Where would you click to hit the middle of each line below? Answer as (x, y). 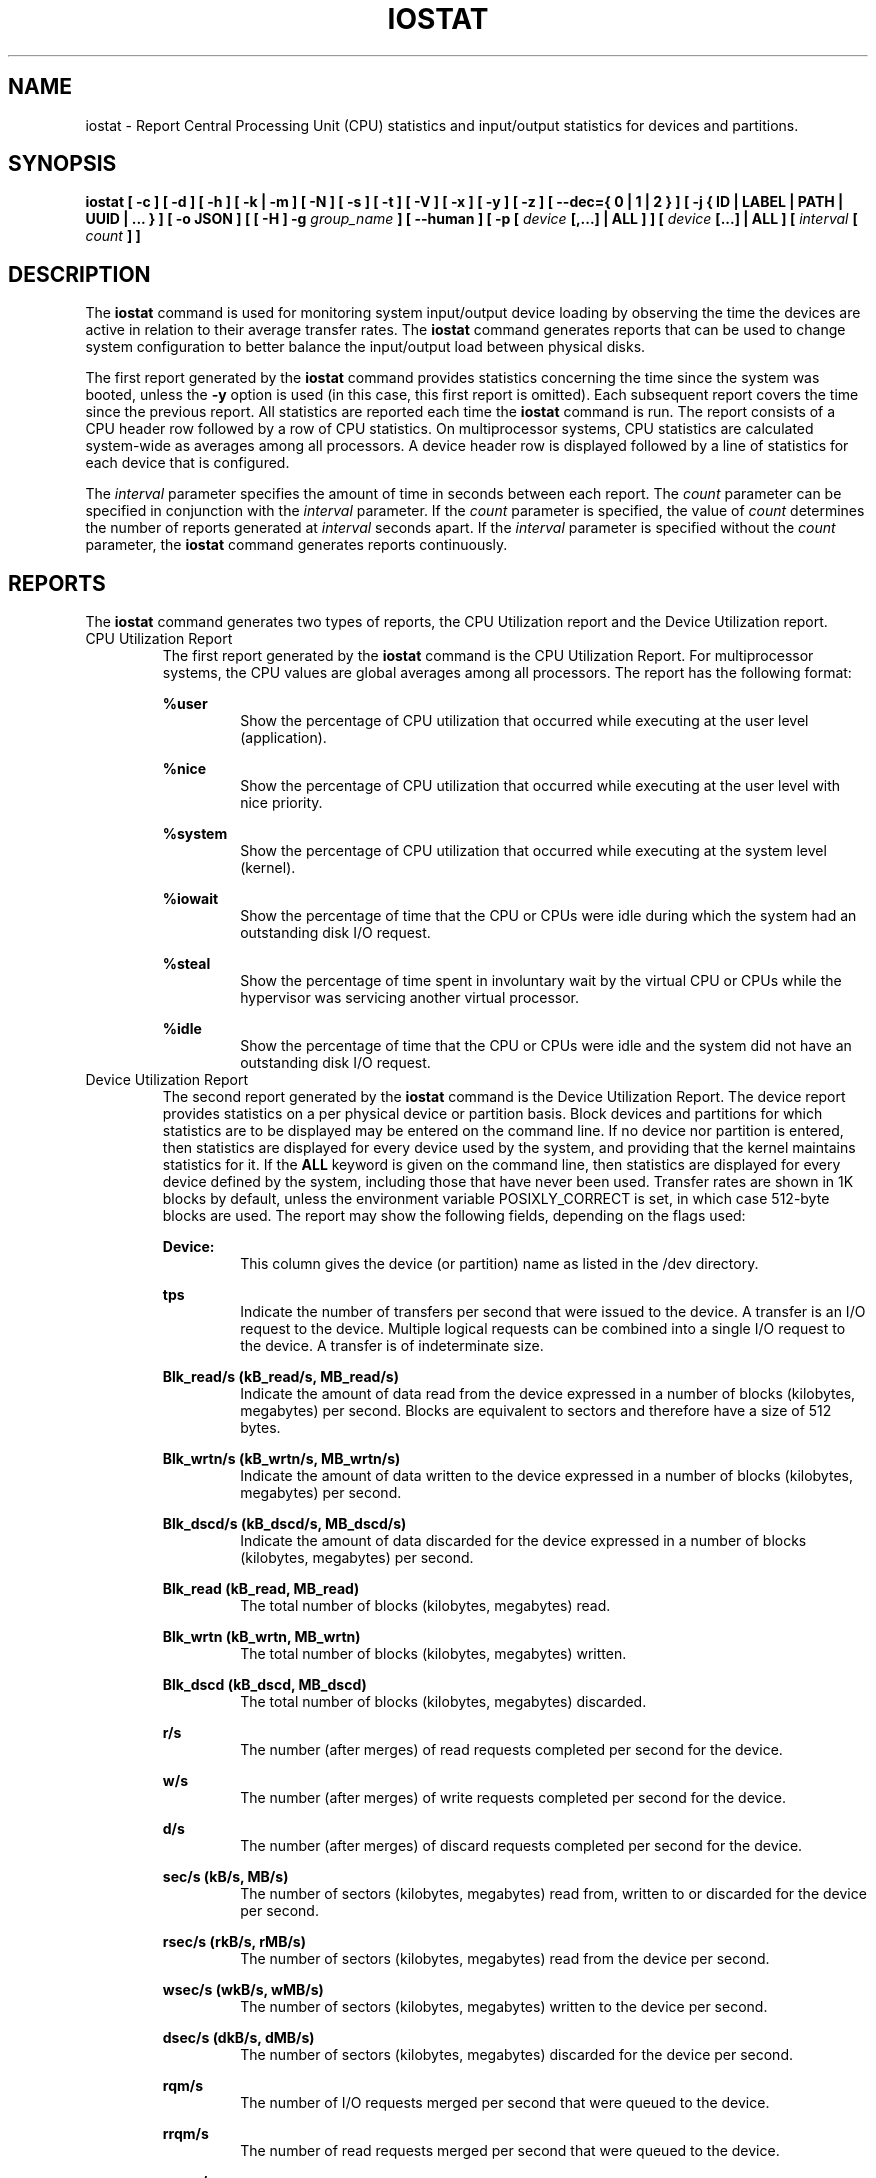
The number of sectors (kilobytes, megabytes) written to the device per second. (504, 2007)
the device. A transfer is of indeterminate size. (392, 1346)
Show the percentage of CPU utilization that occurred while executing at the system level (533, 851)
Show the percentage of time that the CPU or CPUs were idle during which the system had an (548, 916)
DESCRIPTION (79, 274)
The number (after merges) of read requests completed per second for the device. (511, 1750)
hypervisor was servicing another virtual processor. (410, 998)
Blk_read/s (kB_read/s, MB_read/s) (280, 1377)
